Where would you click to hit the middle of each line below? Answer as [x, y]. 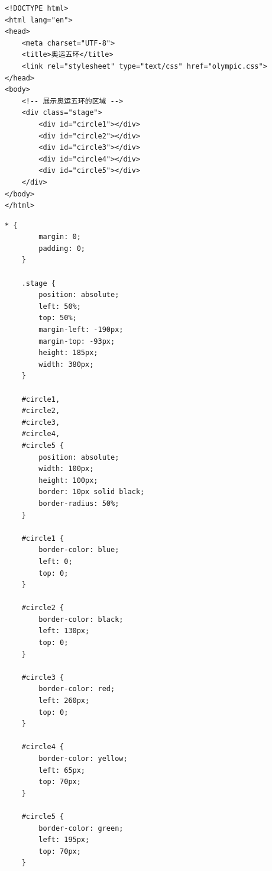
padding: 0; [62, 248]
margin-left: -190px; [81, 330]
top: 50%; [58, 318]
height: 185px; [68, 353]
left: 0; [56, 561]
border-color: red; [77, 689]
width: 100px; [66, 469]
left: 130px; [64, 631]
